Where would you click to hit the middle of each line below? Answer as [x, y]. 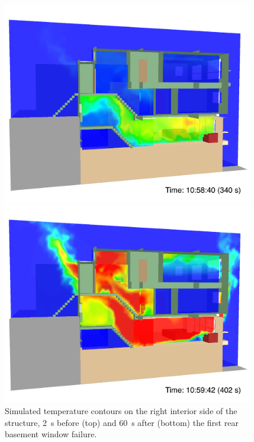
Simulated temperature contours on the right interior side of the [121, 410]
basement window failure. [51, 434]
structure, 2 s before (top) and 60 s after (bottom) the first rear [122, 422]
